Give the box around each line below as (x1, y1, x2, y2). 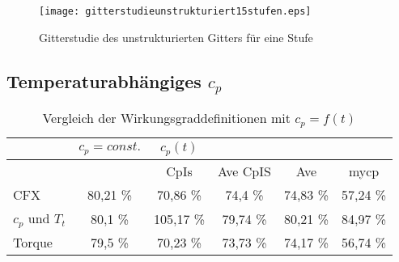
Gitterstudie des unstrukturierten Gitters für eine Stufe (39, 28, 313, 45)
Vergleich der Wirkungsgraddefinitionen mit (42, 108, 291, 128)
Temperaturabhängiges (6, 68, 202, 93)
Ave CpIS (218, 162, 271, 181)
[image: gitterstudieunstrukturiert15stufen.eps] (39, 6, 312, 17)
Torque (13, 233, 53, 252)
